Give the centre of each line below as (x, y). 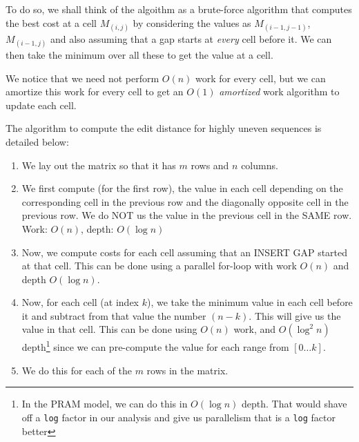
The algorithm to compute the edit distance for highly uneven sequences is (164, 128)
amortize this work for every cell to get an (95, 92)
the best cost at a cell (51, 22)
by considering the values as (192, 22)
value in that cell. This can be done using (109, 329)
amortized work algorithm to (279, 92)
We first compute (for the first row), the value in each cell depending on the (182, 188)
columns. (260, 165)
